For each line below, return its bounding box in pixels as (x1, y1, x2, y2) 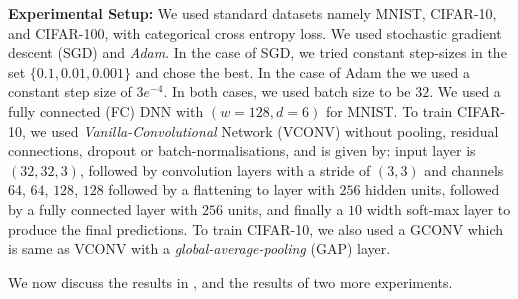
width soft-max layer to (366, 198, 511, 219)
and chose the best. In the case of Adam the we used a (135, 61, 470, 82)
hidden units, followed (365, 179, 500, 200)
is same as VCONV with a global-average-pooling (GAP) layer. (8, 238, 391, 259)
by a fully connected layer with (8, 198, 198, 219)
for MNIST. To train (325, 100, 453, 121)
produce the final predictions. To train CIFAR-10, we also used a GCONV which (8, 218, 504, 239)
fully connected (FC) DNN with (8, 100, 204, 121)
